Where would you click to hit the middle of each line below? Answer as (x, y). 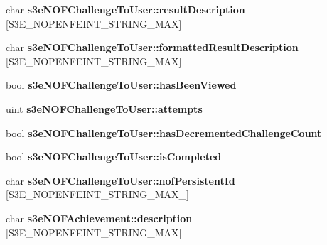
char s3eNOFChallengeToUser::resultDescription (125, 9)
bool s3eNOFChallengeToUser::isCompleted (114, 157)
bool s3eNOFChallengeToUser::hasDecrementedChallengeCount (164, 132)
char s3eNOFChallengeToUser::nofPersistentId (120, 180)
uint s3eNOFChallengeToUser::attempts (104, 108)
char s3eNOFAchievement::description (99, 218)
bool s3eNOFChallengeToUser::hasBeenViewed (121, 85)
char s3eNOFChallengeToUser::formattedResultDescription (152, 47)
